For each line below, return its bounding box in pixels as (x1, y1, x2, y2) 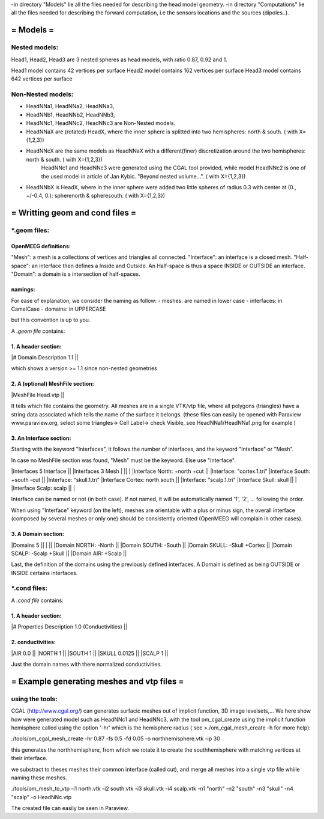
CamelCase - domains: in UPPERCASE (11, 305, 106, 312)
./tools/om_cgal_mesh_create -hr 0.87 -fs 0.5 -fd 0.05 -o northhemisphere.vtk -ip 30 (11, 735, 220, 742)
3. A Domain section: (11, 531, 64, 538)
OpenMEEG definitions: (11, 242, 71, 249)
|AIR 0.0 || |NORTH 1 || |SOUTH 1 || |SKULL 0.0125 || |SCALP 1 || (11, 650, 169, 657)
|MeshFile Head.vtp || (11, 391, 65, 398)
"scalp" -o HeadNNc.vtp (11, 793, 72, 800)
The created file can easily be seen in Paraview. (11, 805, 129, 812)
